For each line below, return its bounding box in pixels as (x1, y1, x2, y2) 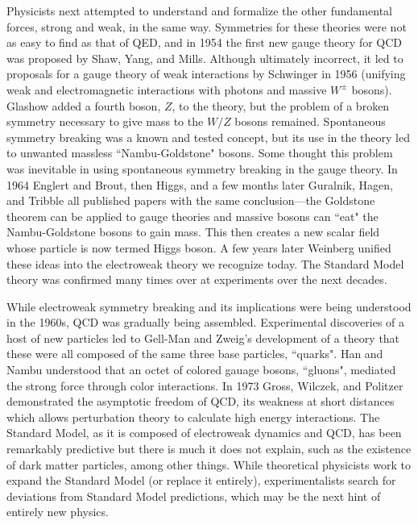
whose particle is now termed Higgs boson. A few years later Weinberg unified (6, 239, 391, 256)
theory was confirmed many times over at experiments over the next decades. (6, 271, 387, 288)
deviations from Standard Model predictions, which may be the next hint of (6, 487, 381, 504)
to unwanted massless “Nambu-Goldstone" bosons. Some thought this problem (6, 144, 393, 161)
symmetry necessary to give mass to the (6, 113, 204, 130)
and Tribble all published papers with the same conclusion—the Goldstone (6, 192, 375, 209)
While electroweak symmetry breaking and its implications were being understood (6, 298, 412, 315)
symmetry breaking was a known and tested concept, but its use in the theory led (6, 128, 410, 145)
